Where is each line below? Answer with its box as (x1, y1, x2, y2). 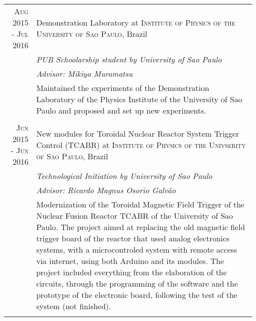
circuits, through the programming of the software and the (36, 278, 238, 289)
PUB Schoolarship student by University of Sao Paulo (36, 54, 222, 65)
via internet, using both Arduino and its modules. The (36, 255, 224, 266)
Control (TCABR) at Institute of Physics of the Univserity (36, 139, 246, 150)
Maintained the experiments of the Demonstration (36, 82, 209, 93)
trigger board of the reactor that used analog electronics (36, 233, 230, 244)
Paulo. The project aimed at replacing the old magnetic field (36, 221, 245, 233)
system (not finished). (36, 300, 111, 312)
